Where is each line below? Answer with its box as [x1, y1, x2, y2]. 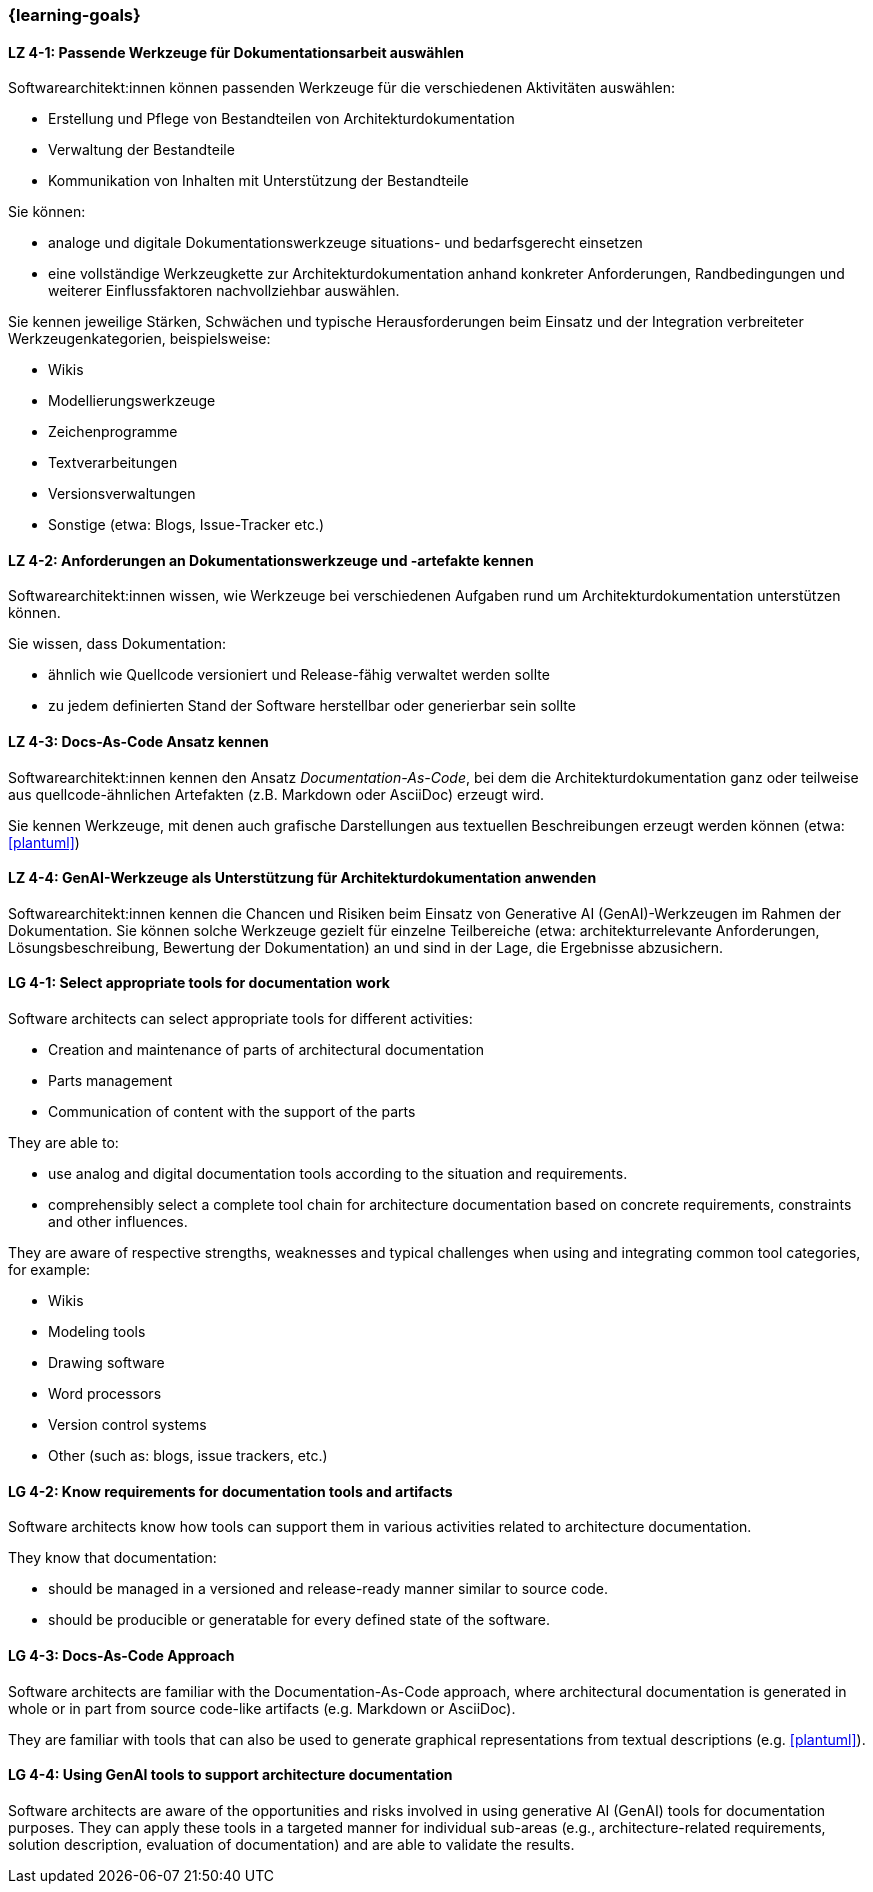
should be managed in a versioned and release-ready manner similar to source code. [48, 1580, 609, 1598]
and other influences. [48, 1213, 188, 1231]
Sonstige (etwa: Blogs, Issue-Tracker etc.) [48, 516, 325, 534]
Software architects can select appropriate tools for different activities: [8, 1010, 473, 1028]
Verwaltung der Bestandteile [48, 141, 235, 159]
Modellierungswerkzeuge [48, 392, 216, 410]
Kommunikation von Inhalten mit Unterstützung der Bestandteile [48, 172, 469, 190]
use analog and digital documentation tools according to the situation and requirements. [48, 1165, 628, 1183]
